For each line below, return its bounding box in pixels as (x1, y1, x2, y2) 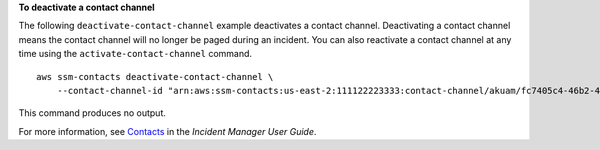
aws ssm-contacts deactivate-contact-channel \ (36, 71, 274, 82)
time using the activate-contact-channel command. (18, 48, 253, 60)
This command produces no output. (18, 107, 167, 119)
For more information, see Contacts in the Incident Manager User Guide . (18, 125, 317, 137)
